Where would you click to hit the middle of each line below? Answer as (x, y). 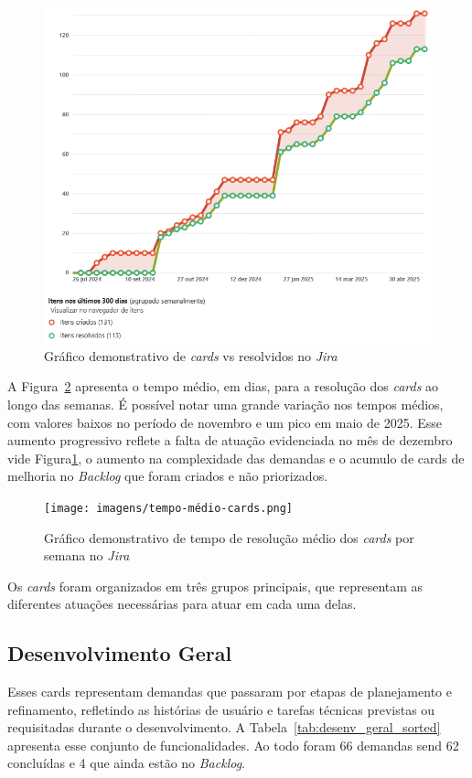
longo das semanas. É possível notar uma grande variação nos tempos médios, (225, 404)
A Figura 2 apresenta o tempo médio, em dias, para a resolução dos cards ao (223, 386)
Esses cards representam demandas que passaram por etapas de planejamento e (230, 692)
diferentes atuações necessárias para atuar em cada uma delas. (182, 604)
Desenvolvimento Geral (120, 653)
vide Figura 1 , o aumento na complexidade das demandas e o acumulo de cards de (236, 458)
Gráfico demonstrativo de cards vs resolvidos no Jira (191, 355)
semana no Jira (87, 555)
